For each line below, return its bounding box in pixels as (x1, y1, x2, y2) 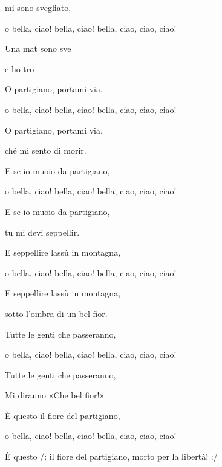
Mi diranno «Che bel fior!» (5, 389, 105, 401)
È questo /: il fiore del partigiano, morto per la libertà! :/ (5, 450, 218, 463)
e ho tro (5, 62, 34, 75)
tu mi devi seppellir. (5, 225, 80, 238)
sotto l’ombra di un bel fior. (5, 307, 108, 319)
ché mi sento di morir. (5, 144, 87, 157)
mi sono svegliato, (5, 1, 71, 13)
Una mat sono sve (5, 42, 71, 55)
